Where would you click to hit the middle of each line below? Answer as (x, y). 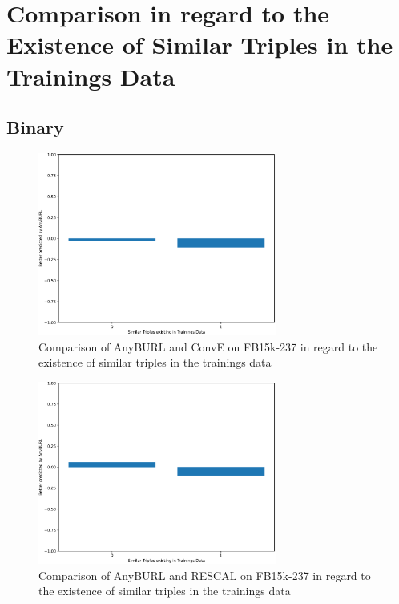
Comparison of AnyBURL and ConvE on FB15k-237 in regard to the (208, 346)
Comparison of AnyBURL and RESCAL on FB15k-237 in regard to (205, 575)
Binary (35, 127)
